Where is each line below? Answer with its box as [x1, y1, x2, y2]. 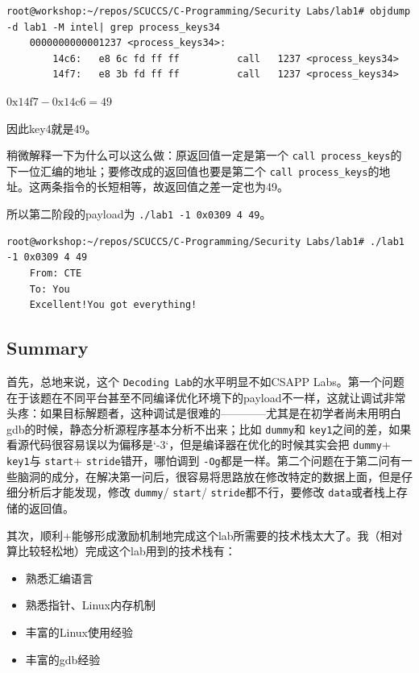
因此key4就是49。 [6, 119, 97, 136]
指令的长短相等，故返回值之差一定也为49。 [62, 178, 288, 195]
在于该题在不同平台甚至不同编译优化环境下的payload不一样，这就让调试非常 [6, 388, 406, 405]
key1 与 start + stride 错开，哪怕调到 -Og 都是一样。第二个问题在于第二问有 [6, 452, 401, 469]
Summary [6, 335, 89, 360]
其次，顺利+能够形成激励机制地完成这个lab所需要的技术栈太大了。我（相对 [6, 526, 403, 543]
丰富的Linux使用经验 [25, 623, 134, 640]
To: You [29, 283, 70, 295]
